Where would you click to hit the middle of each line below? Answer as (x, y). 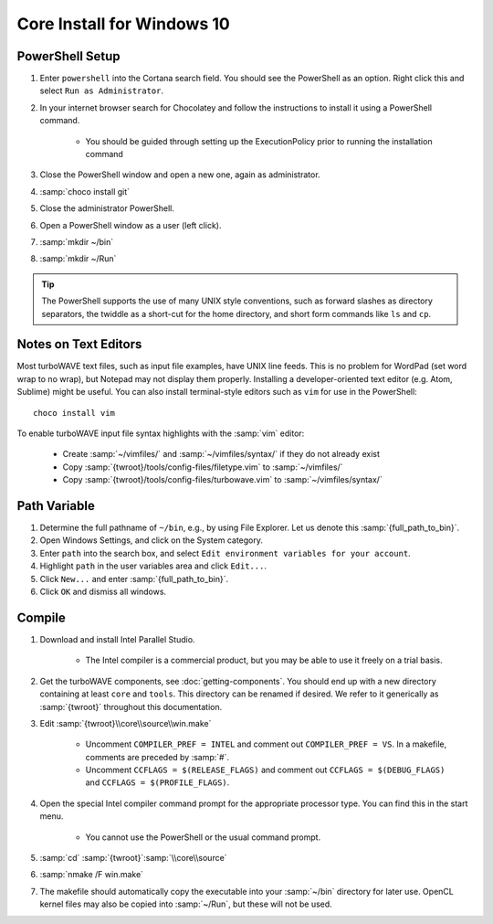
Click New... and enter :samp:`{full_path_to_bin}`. (134, 579)
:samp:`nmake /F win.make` (92, 875)
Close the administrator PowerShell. (107, 208)
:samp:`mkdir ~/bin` (77, 241)
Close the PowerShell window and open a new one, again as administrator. (180, 175)
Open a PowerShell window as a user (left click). (131, 225)
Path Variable (56, 506)
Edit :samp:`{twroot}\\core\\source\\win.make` (126, 723)
